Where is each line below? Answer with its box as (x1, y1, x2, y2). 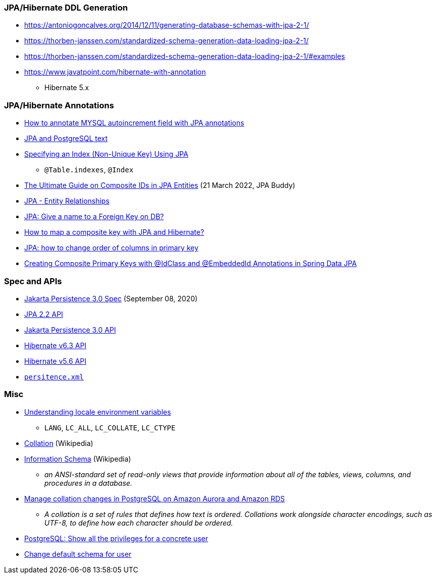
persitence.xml (24, 372, 84, 381)
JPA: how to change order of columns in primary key (24, 243, 199, 252)
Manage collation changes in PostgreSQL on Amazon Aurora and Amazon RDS (24, 494, 285, 503)
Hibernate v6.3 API (24, 341, 87, 350)
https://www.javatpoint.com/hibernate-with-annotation (24, 68, 206, 77)
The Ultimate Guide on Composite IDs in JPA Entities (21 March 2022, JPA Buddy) (24, 181, 295, 190)
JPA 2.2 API (24, 309, 63, 318)
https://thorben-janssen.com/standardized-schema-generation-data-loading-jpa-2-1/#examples (24, 52, 345, 61)
